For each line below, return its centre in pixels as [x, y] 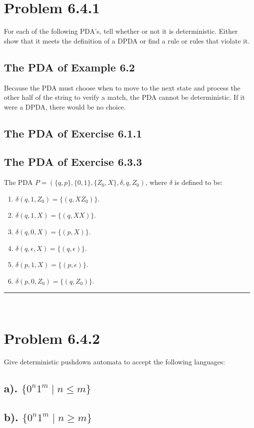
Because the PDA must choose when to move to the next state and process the [122, 87]
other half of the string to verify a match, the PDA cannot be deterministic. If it [125, 97]
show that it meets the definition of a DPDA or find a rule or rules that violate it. [127, 40]
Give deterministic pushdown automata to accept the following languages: [115, 362]
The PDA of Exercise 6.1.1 [73, 133]
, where [156, 182]
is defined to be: [199, 182]
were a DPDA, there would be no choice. [65, 106]
